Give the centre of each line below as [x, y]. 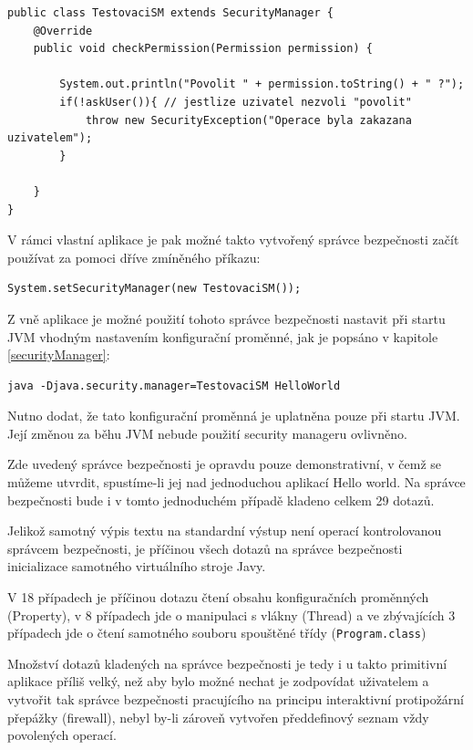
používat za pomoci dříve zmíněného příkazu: [134, 257]
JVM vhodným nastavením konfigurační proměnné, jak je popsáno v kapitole [223, 336]
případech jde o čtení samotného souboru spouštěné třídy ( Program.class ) [217, 633]
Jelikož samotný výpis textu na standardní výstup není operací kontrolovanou [225, 531]
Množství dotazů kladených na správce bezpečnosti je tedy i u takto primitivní [227, 663]
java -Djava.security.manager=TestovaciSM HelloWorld [174, 385]
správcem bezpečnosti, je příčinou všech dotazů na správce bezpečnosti [205, 548]
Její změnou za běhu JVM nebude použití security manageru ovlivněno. [207, 433]
